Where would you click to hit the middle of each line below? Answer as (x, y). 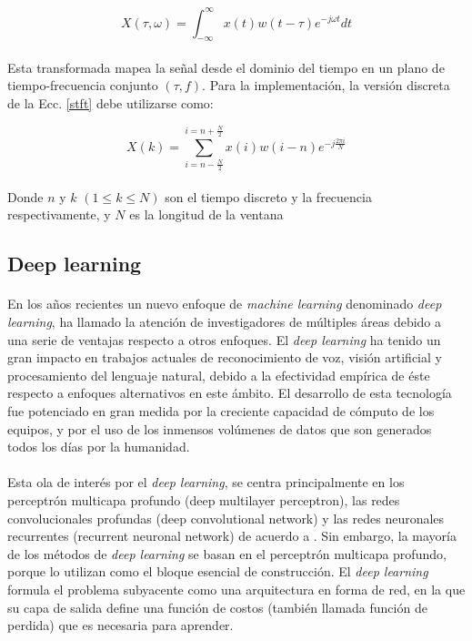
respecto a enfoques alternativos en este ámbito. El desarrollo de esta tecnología (230, 393)
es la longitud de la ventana (206, 214)
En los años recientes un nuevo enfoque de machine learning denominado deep (225, 304)
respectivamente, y (59, 214)
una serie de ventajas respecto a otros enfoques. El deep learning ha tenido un (224, 339)
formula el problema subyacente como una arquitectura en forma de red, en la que (236, 589)
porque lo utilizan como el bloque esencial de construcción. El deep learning (218, 571)
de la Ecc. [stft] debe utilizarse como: (110, 103)
